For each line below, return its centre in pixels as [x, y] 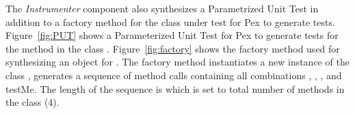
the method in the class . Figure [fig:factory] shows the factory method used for [173, 48]
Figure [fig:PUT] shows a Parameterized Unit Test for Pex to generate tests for [172, 35]
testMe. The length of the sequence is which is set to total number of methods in [175, 88]
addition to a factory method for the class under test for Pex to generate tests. [170, 22]
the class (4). [32, 102]
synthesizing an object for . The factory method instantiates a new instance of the [177, 62]
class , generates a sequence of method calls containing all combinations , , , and [174, 75]
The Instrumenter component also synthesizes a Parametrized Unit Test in [162, 8]
